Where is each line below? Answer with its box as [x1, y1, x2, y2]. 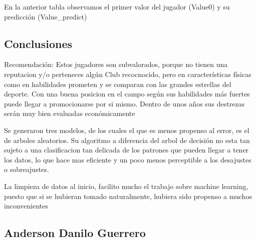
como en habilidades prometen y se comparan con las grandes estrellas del [4, 78, 231, 89]
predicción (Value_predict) [4, 11, 87, 21]
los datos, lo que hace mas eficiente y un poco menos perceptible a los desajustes [4, 154, 251, 164]
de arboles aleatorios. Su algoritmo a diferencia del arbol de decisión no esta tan [4, 134, 250, 145]
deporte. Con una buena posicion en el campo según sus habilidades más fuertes [4, 88, 250, 99]
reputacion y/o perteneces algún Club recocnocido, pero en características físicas [4, 68, 251, 79]
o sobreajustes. [4, 164, 49, 174]
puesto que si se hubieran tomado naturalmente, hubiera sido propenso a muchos [4, 190, 252, 201]
